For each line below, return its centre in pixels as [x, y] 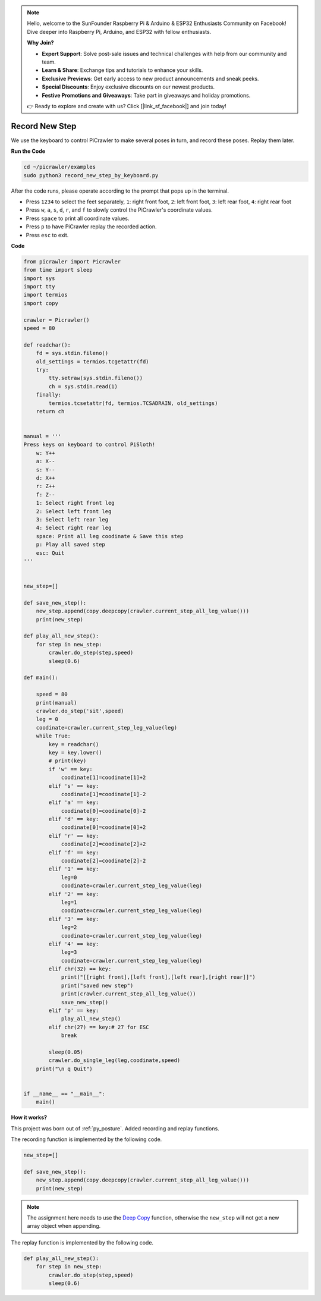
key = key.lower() [75, 752]
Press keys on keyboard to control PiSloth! [89, 445]
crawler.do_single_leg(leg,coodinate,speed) [114, 1060]
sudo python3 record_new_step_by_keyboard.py [91, 175]
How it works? [29, 1117]
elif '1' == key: [74, 869]
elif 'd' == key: [74, 819]
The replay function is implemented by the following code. [82, 1242]
